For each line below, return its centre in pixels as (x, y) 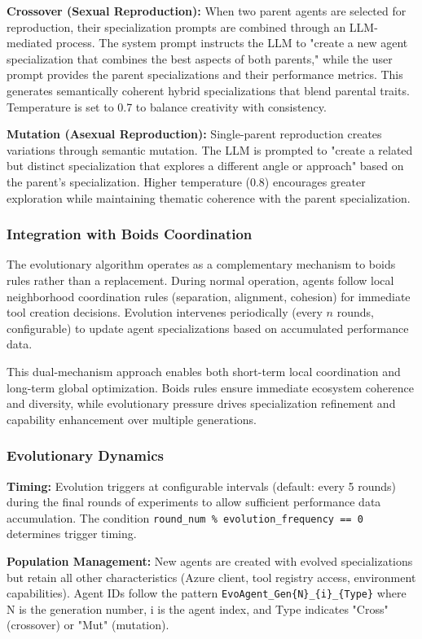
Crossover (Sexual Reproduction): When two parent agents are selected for (207, 11)
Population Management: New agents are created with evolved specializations (210, 560)
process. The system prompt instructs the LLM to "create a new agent (232, 43)
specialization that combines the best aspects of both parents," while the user (200, 58)
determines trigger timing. (72, 534)
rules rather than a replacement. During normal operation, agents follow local (200, 280)
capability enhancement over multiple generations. (132, 419)
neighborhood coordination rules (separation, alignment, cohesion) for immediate (209, 296)
